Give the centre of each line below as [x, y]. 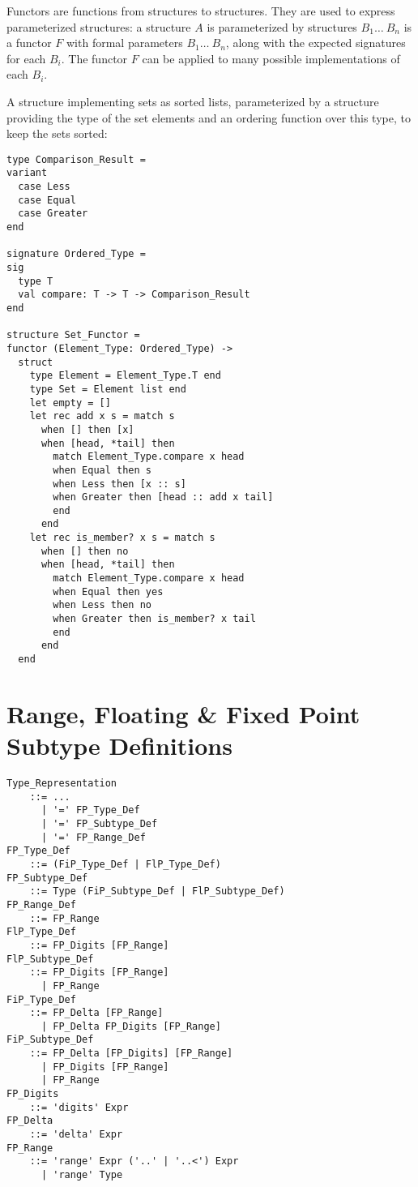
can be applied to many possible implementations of [271, 58]
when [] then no [85, 551]
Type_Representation [62, 783]
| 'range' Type [82, 1175]
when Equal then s [102, 470]
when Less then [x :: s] [119, 484]
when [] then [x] [87, 429]
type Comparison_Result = [76, 159]
